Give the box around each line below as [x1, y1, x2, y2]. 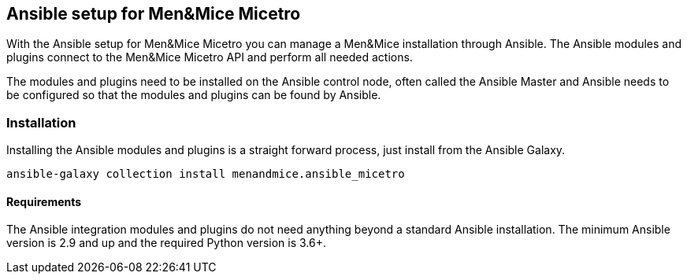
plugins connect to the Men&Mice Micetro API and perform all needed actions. [6, 50, 413, 64]
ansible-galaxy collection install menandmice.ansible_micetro [6, 168, 405, 181]
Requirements [6, 194, 82, 208]
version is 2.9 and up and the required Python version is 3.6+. [6, 236, 326, 250]
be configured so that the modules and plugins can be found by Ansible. [6, 88, 381, 102]
